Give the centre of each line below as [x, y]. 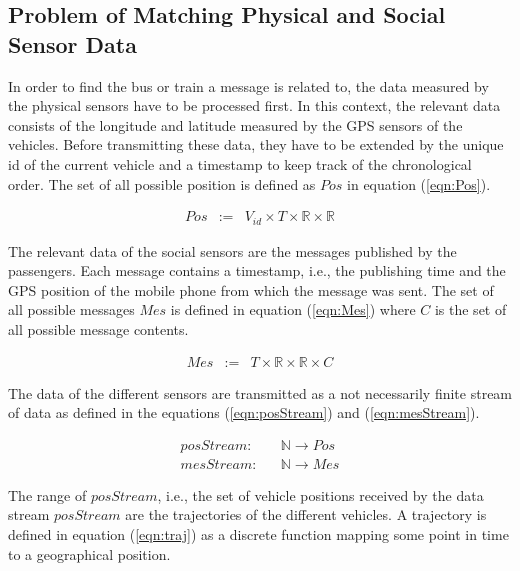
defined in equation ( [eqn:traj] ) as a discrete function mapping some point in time [258, 534]
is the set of [470, 309]
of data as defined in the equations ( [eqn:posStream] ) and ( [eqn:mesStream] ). [244, 412]
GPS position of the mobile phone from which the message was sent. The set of [251, 289]
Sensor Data [72, 43]
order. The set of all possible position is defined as [162, 183]
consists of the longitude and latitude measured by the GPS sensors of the [235, 124]
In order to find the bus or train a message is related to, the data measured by [248, 85]
